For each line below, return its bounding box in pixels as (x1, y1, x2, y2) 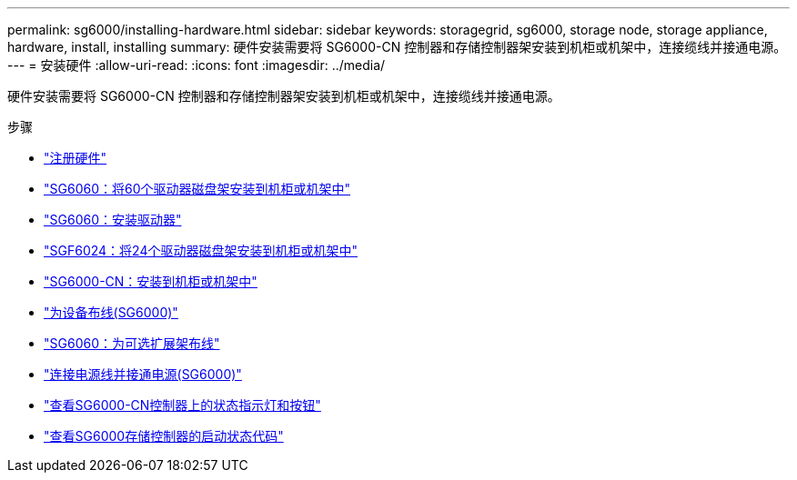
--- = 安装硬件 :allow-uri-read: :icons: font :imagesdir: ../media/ (7, 57, 386, 73)
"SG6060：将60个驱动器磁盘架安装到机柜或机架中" (44, 181, 351, 196)
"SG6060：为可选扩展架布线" (44, 335, 220, 351)
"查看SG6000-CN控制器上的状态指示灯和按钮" (44, 397, 321, 413)
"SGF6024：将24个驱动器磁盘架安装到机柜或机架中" (44, 243, 358, 258)
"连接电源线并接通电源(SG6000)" (44, 366, 242, 382)
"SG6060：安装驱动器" (44, 212, 182, 227)
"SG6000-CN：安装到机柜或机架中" (44, 274, 257, 289)
